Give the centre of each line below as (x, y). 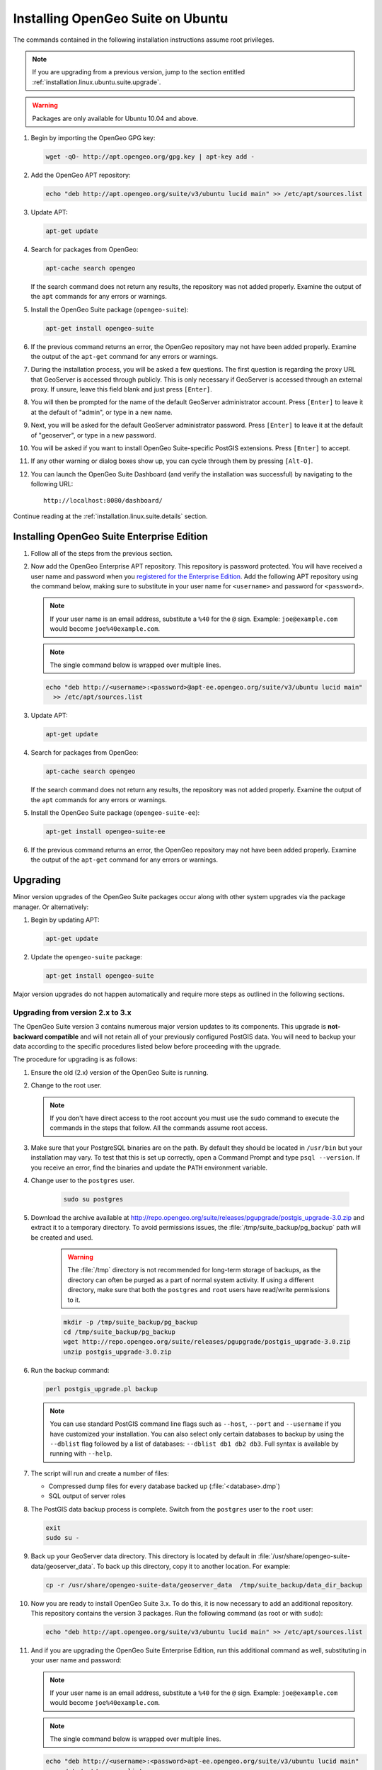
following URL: (52, 484)
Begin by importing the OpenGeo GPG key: (93, 137)
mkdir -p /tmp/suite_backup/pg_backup (131, 1322)
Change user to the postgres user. (82, 1180)
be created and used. (62, 1237)
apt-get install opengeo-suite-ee (105, 832)
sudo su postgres (93, 1199)
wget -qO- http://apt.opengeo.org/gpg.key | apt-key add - (150, 156)
